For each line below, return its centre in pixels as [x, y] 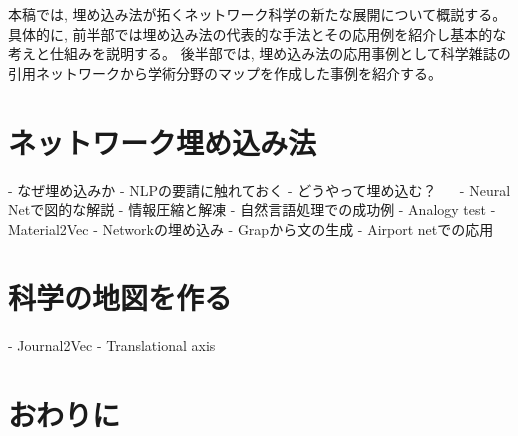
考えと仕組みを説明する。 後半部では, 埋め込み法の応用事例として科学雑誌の [259, 53]
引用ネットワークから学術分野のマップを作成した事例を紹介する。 [225, 72]
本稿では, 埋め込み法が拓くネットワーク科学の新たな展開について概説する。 [257, 14]
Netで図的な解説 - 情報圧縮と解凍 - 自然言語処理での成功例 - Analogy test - [252, 209]
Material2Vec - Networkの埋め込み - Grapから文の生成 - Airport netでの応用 [251, 228]
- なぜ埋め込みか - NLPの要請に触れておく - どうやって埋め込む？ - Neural [259, 189]
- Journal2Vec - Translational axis [112, 345]
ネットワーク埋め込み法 [162, 141]
